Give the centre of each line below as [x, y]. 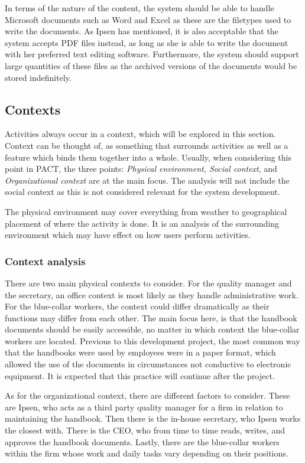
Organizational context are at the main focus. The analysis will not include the [147, 180]
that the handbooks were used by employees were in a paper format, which [140, 352]
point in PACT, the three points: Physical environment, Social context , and [141, 169]
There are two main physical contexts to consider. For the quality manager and [148, 283]
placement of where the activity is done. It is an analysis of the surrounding [142, 223]
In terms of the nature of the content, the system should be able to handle [139, 8]
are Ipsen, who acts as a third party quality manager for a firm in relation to [144, 407]
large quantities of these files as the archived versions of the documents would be [151, 65]
